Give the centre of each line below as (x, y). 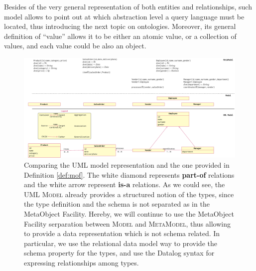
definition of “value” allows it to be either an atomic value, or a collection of (120, 36)
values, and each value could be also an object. (75, 46)
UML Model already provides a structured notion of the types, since (129, 194)
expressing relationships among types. (81, 262)
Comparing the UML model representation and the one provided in (127, 164)
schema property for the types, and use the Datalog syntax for (119, 253)
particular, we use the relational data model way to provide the (121, 243)
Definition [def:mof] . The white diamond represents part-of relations (129, 174)
